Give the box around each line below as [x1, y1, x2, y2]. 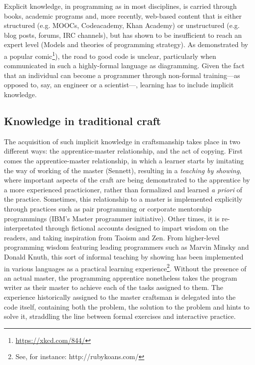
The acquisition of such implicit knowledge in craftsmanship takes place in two [4, 136, 240, 146]
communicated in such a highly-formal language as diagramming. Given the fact [4, 60, 245, 71]
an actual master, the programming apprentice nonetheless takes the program [4, 272, 237, 283]
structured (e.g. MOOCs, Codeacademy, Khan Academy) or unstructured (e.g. [4, 20, 240, 30]
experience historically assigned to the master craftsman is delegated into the [4, 291, 236, 302]
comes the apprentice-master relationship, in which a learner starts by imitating [4, 155, 244, 165]
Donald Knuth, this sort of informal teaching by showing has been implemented [4, 251, 244, 261]
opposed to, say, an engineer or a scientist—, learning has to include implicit [4, 79, 234, 90]
